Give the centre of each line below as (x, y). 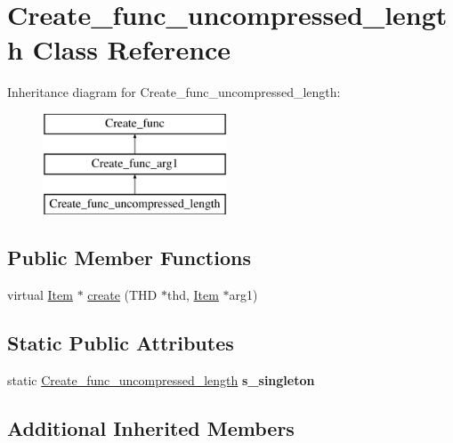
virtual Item (40, 295)
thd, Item (193, 295)
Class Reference (132, 49)
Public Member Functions (129, 258)
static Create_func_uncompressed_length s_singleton (161, 379)
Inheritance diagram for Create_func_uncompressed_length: (174, 92)
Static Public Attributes (121, 343)
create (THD (122, 295)
